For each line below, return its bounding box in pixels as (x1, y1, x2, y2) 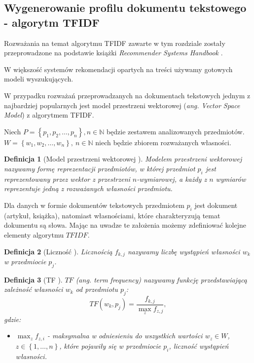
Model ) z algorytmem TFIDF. (4, 110, 94, 120)
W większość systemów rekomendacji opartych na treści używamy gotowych (4, 64, 233, 74)
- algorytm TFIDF (4, 14, 100, 30)
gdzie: (4, 314, 21, 324)
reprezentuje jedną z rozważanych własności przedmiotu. (4, 183, 173, 194)
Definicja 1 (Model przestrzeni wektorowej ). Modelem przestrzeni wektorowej (4, 154, 242, 164)
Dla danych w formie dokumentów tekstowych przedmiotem (4, 200, 184, 210)
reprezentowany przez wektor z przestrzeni (4, 173, 130, 184)
